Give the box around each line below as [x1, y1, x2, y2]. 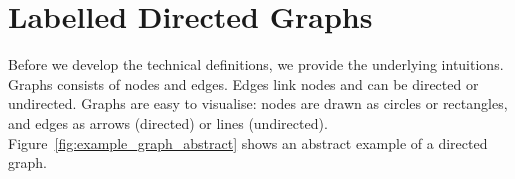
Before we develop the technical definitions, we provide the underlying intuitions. [8, 54, 504, 75]
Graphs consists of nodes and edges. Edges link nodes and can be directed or [8, 73, 479, 94]
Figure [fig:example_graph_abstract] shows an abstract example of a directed [8, 132, 488, 153]
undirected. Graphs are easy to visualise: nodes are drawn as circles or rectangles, [8, 93, 508, 114]
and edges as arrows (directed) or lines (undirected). [8, 112, 328, 133]
